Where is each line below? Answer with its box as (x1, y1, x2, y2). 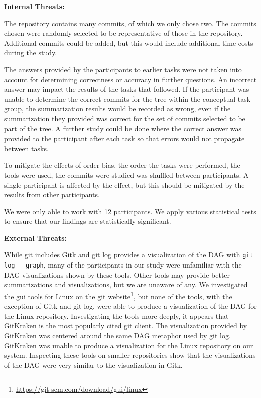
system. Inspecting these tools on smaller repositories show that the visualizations (4, 350, 256, 360)
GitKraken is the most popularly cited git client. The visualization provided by (4, 320, 247, 331)
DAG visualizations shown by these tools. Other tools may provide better (4, 269, 230, 280)
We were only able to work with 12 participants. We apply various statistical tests (4, 206, 256, 216)
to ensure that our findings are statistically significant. (4, 216, 171, 226)
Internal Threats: (4, 1, 65, 11)
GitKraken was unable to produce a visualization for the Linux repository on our (4, 340, 253, 350)
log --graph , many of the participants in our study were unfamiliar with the (4, 259, 242, 270)
